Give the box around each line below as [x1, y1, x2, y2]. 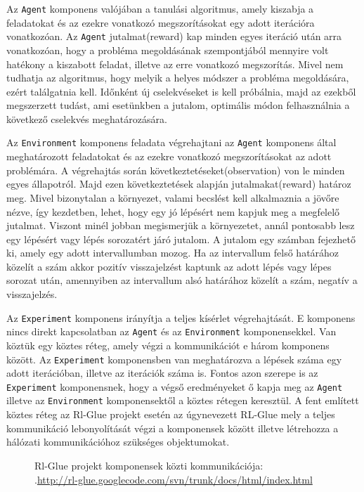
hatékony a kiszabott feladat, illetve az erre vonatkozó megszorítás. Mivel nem [6, 56, 344, 71]
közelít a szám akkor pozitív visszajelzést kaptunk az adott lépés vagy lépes [6, 259, 332, 273]
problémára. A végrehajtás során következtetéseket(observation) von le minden [6, 162, 345, 177]
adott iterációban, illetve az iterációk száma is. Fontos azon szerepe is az [6, 365, 318, 380]
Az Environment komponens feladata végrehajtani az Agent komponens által [6, 135, 337, 150]
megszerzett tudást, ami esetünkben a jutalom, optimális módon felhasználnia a [6, 98, 350, 112]
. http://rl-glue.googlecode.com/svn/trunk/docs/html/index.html [34, 472, 313, 486]
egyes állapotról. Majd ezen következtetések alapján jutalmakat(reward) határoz [6, 176, 351, 191]
